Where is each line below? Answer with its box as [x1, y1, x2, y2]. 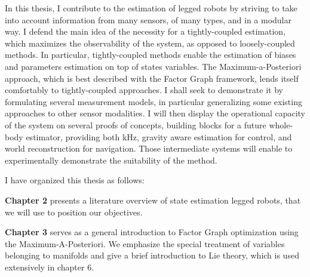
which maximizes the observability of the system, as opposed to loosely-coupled [5, 36, 295, 49]
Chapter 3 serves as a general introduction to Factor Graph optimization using [5, 226, 299, 238]
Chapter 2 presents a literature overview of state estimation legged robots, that [5, 193, 301, 206]
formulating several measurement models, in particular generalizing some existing [5, 95, 302, 107]
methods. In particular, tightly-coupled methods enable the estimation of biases [5, 48, 296, 61]
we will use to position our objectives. [5, 205, 143, 218]
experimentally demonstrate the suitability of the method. [5, 153, 217, 166]
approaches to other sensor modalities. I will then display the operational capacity [5, 107, 305, 119]
